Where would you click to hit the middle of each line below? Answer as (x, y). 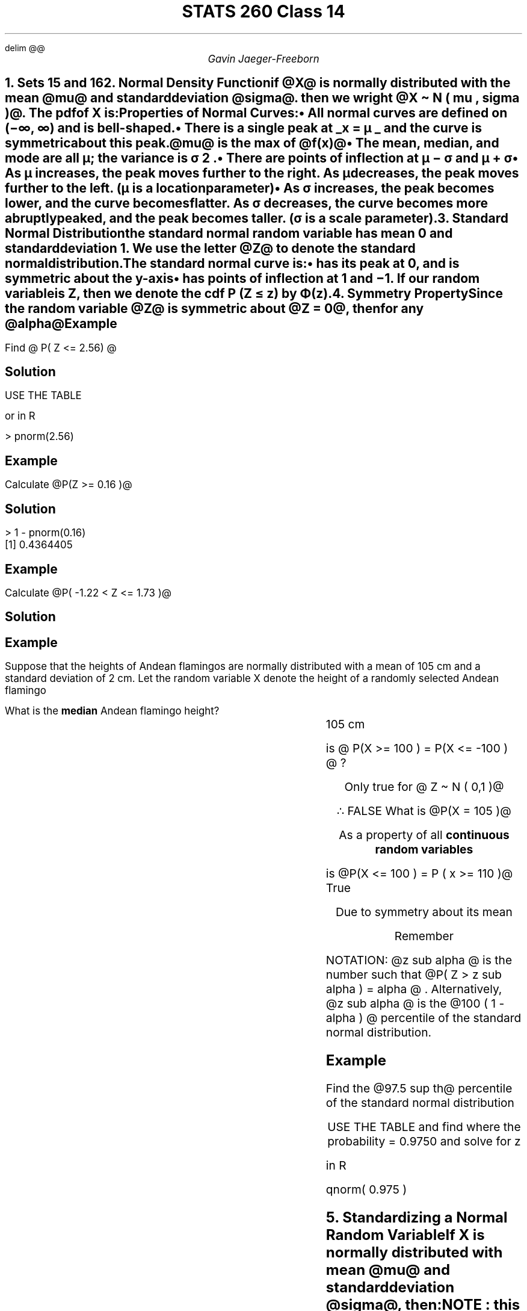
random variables (424, 850)
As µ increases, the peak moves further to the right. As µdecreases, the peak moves (262, 173)
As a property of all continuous (424, 835)
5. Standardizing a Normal (417, 1217)
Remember (424, 936)
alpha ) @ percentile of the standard (424, 1018)
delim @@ (25, 48)
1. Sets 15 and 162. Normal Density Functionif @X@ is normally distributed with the (258, 83)
